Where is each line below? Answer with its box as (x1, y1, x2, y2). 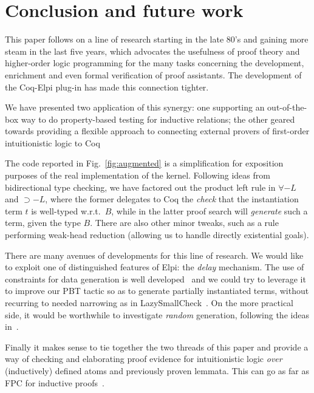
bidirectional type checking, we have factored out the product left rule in (5, 180, 276, 193)
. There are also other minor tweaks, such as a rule (90, 216, 279, 229)
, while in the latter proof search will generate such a (111, 204, 308, 217)
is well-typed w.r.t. (31, 204, 101, 217)
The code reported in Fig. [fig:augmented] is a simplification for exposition (5, 157, 284, 169)
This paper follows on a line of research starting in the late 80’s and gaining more (5, 33, 309, 46)
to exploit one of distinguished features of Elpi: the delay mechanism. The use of (5, 261, 304, 273)
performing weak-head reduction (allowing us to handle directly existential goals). (5, 228, 309, 241)
